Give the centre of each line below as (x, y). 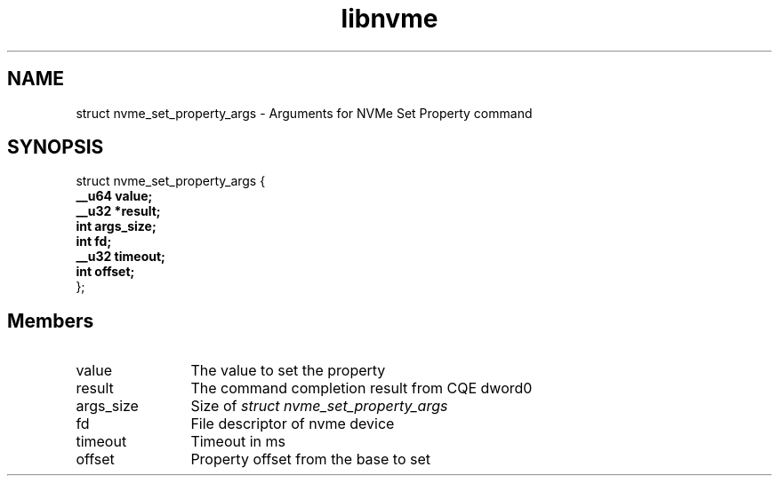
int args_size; (116, 226)
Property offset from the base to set (311, 459)
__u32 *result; (118, 211)
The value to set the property (288, 371)
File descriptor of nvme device (293, 424)
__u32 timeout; (120, 257)
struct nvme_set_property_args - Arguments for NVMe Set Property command (304, 113)
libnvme (389, 19)
